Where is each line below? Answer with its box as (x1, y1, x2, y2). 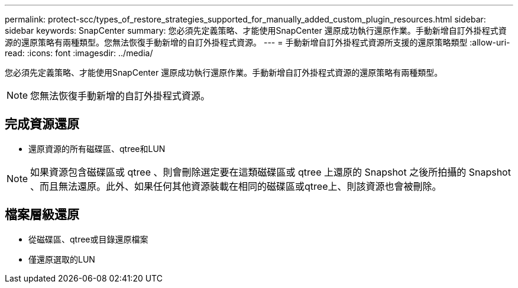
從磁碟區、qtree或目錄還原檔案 (28, 234, 148, 244)
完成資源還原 (5, 117, 79, 132)
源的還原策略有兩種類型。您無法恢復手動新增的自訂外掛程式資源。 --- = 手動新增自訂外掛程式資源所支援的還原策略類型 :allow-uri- (5, 37, 510, 47)
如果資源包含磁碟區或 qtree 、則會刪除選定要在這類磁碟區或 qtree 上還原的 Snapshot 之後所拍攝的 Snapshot (30, 166, 511, 178)
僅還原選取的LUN (28, 254, 95, 264)
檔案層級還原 (5, 207, 79, 222)
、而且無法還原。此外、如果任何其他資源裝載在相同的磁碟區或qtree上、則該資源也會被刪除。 (30, 180, 442, 192)
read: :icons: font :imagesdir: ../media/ (5, 48, 153, 58)
